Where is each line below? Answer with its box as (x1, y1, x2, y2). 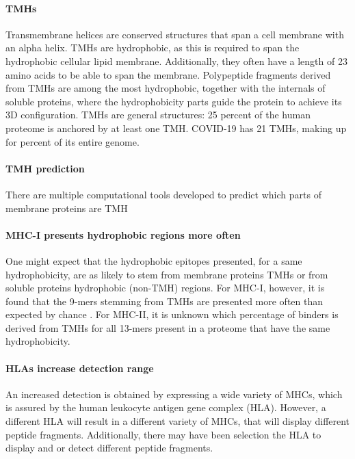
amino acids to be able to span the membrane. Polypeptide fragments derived (5, 67, 331, 81)
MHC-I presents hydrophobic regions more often (5, 227, 241, 241)
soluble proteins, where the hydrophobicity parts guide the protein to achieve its (5, 94, 342, 108)
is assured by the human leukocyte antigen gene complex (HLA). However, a (5, 400, 326, 415)
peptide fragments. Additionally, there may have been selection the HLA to (5, 427, 321, 441)
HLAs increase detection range (5, 360, 154, 375)
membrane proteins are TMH (5, 200, 128, 215)
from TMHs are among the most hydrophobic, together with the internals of (5, 81, 326, 95)
